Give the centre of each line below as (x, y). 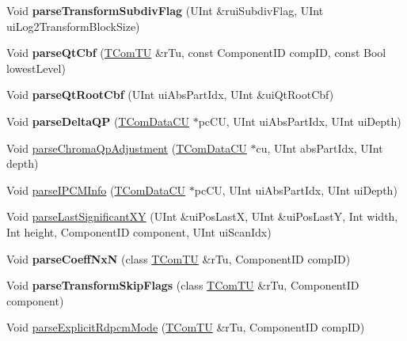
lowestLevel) (36, 68)
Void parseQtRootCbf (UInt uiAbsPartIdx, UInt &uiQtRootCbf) (170, 95)
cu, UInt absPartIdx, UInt (320, 148)
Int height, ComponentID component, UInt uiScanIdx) (139, 231)
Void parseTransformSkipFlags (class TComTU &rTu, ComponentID (183, 285)
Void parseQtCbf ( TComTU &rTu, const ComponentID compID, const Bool (196, 53)
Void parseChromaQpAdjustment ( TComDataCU (127, 148)
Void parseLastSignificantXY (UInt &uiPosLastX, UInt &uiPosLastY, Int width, (202, 216)
